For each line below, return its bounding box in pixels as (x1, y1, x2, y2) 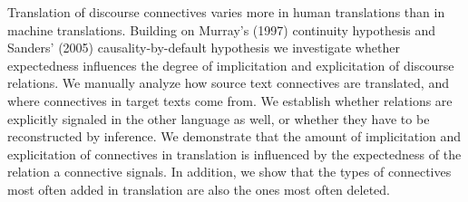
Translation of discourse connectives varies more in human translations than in (7, 3, 445, 21)
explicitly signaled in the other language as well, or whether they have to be (7, 109, 430, 128)
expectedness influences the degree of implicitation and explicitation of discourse (7, 55, 454, 74)
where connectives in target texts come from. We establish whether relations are (7, 91, 453, 110)
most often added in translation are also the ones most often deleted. (7, 179, 391, 198)
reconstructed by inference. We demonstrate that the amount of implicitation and (7, 127, 462, 146)
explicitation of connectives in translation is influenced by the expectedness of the (7, 144, 462, 163)
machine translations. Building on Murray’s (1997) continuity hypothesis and (7, 20, 436, 39)
